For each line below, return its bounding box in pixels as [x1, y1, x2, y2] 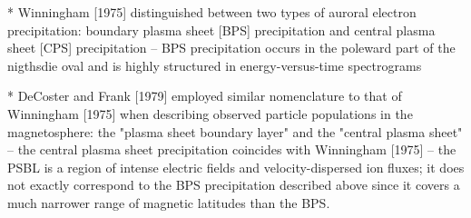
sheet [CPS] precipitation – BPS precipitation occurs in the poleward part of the [7, 38, 456, 57]
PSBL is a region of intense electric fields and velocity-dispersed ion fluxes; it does [7, 157, 465, 176]
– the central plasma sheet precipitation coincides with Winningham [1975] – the [7, 140, 456, 159]
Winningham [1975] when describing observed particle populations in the [7, 104, 413, 123]
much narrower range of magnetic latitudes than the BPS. [7, 193, 330, 212]
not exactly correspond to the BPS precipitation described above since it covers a [7, 175, 460, 194]
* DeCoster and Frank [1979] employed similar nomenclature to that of [7, 86, 402, 105]
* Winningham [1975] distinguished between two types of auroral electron [7, 3, 417, 21]
